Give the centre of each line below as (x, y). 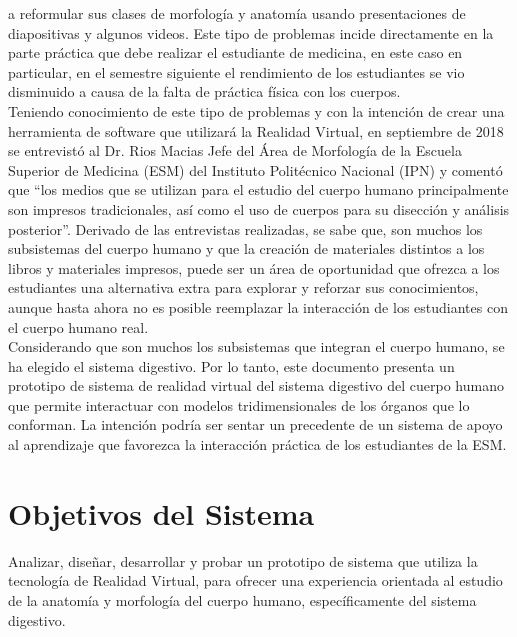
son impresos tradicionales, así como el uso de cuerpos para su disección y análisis (259, 208)
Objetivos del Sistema (161, 512)
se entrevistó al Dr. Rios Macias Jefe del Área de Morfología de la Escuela (235, 150)
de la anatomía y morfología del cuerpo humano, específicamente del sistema (242, 599)
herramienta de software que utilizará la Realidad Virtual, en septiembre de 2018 (256, 130)
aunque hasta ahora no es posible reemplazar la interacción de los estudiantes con (258, 306)
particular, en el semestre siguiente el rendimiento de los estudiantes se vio (236, 71)
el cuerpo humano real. (78, 326)
